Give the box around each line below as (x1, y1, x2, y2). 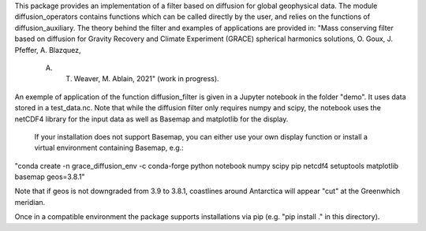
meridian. (14, 197, 46, 207)
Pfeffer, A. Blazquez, (14, 45, 81, 54)
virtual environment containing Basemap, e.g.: (34, 143, 185, 153)
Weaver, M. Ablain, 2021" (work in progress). (73, 74, 220, 84)
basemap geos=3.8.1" (14, 172, 85, 181)
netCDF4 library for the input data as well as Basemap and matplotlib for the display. (14, 114, 289, 124)
